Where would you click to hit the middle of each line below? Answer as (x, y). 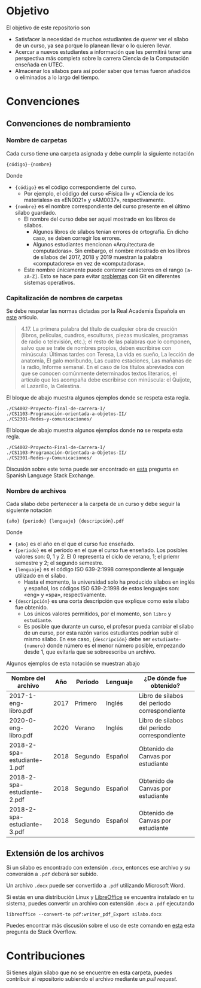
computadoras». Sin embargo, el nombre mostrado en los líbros (111, 251)
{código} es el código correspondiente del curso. (75, 187)
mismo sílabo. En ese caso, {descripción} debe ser (87, 639)
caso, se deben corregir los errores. (77, 238)
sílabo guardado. (36, 212)
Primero (86, 703)
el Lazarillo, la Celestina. (51, 386)
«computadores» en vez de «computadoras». (89, 263)
